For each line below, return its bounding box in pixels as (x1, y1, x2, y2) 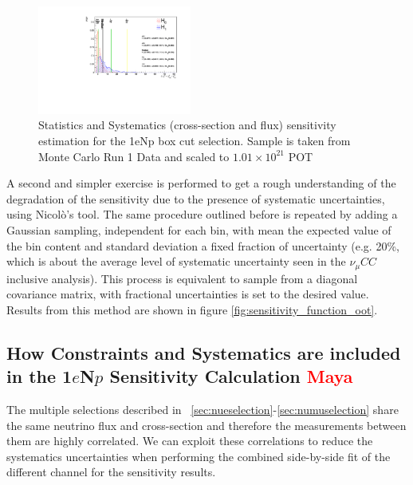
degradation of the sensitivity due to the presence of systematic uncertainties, (6, 190, 385, 207)
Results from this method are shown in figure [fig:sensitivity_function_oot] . (6, 301, 378, 317)
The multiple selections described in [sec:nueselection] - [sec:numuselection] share (6, 401, 399, 418)
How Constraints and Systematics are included (6, 340, 401, 365)
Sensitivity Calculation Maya (109, 364, 353, 388)
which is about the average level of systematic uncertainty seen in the (6, 253, 346, 270)
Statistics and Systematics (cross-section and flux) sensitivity (38, 116, 336, 133)
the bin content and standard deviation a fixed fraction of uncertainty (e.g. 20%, (6, 237, 399, 254)
